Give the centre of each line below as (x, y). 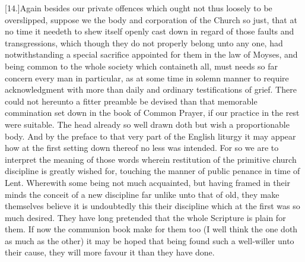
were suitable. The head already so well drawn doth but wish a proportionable (147, 124)
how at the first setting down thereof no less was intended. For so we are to (142, 148)
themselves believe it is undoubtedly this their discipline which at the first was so (152, 206)
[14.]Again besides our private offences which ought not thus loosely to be (139, 8)
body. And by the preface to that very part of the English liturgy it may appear (150, 136)
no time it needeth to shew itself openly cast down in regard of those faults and (150, 31)
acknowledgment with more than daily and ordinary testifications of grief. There (151, 89)
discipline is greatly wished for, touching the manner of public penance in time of (152, 171)
